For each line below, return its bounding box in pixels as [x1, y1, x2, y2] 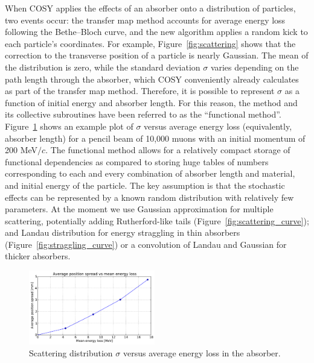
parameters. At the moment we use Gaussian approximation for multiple [5, 203, 274, 215]
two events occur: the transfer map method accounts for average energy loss [5, 13, 286, 26]
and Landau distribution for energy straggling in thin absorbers [5, 226, 240, 239]
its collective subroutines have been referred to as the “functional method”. [5, 108, 281, 121]
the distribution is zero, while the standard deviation [5, 60, 200, 73]
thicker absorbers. [5, 250, 71, 262]
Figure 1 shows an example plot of [5, 119, 133, 132]
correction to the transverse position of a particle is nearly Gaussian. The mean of [5, 49, 309, 62]
